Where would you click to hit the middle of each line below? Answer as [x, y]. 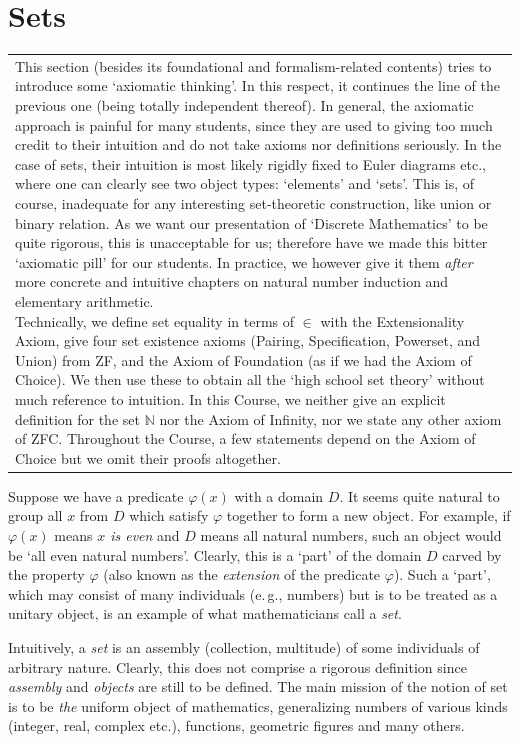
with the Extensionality [392, 320]
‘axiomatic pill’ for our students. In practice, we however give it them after [244, 261]
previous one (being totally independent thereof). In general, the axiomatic [244, 105]
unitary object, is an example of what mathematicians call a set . [205, 613]
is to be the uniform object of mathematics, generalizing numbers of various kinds [258, 705]
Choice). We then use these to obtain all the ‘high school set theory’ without [250, 379]
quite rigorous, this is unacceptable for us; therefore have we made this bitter [251, 242]
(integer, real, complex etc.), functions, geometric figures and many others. [236, 725]
